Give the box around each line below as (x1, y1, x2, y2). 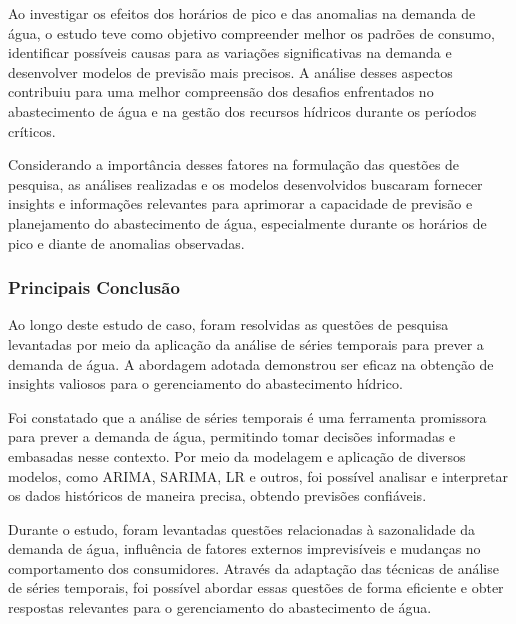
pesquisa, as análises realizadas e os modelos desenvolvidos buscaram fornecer (8, 173, 483, 194)
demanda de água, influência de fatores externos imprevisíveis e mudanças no (8, 538, 481, 559)
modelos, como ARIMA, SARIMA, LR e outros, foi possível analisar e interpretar (8, 465, 508, 486)
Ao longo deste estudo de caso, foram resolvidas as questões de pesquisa (8, 314, 449, 335)
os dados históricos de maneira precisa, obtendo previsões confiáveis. (8, 485, 427, 506)
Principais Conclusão (8, 275, 180, 300)
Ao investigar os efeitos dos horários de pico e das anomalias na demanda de (8, 3, 476, 23)
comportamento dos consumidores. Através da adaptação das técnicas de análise (8, 557, 499, 578)
